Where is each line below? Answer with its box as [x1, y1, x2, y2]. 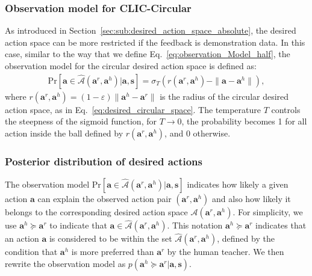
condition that [5, 245, 58, 258]
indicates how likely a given [187, 178, 289, 191]
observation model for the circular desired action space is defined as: [5, 60, 257, 72]
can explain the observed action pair [37, 192, 172, 205]
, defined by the [217, 232, 275, 245]
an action [5, 232, 39, 245]
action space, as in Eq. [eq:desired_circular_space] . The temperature [5, 103, 261, 115]
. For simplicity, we [232, 206, 303, 218]
